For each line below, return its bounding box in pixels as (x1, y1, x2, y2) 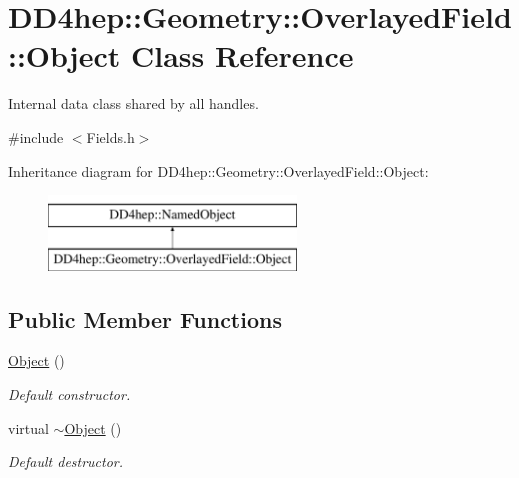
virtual (8, 417, 49, 438)
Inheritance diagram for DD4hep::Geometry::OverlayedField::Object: (8, 160, 429, 181)
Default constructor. (8, 384, 131, 405)
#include (8, 126, 64, 147)
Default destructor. (8, 451, 124, 472)
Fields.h (86, 126, 135, 147)
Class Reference (130, 35, 354, 76)
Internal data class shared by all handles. (8, 93, 259, 114)
